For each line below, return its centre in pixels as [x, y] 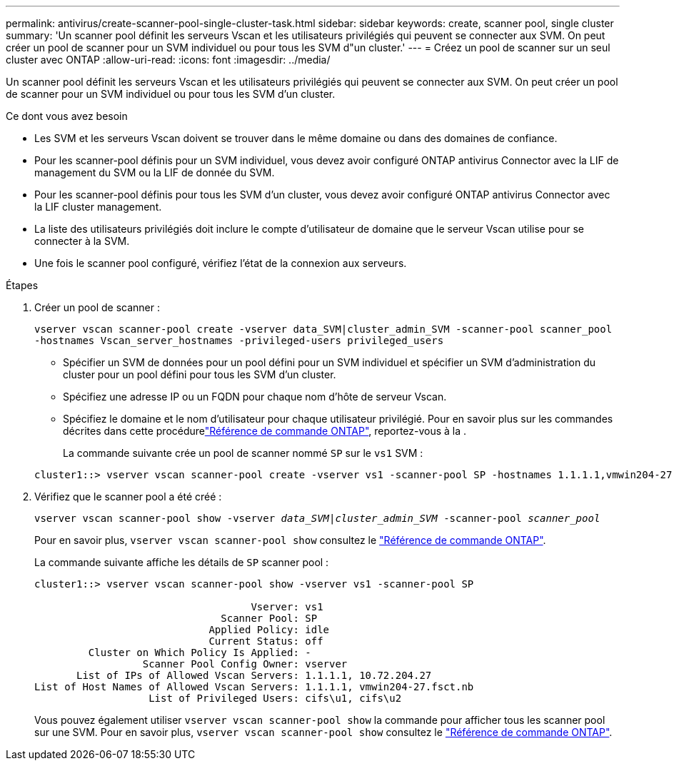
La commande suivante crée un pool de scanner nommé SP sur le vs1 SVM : [243, 453]
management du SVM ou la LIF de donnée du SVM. [155, 172]
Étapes [22, 285]
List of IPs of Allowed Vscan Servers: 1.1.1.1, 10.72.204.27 [254, 675]
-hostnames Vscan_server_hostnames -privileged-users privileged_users [239, 341]
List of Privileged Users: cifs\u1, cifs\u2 [275, 698]
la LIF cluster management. [98, 207]
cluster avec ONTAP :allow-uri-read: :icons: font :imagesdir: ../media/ [168, 60]
